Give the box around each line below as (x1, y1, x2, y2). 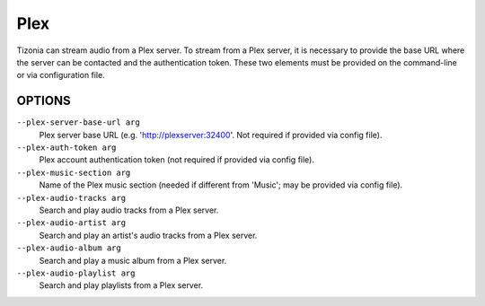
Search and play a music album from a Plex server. (39, 255, 227, 266)
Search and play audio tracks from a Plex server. (39, 205, 219, 215)
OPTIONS (16, 93, 71, 109)
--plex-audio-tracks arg (16, 193, 126, 203)
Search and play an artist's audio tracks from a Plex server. (39, 230, 258, 240)
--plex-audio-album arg (16, 243, 121, 253)
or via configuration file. (16, 70, 105, 81)
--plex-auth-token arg (16, 143, 117, 153)
